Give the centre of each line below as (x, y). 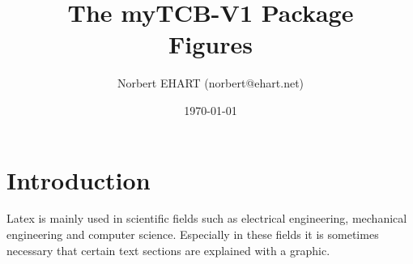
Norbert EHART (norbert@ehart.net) (211, 83)
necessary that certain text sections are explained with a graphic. (168, 250)
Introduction (79, 179)
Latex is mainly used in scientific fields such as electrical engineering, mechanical (207, 218)
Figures (211, 44)
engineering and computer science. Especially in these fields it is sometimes (193, 234)
